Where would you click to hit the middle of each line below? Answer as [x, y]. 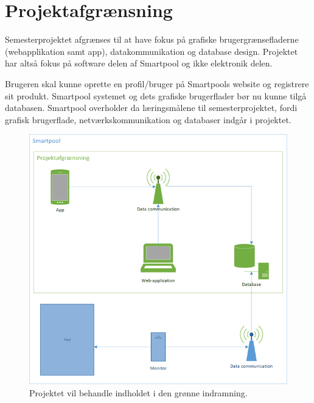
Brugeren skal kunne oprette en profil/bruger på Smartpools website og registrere [157, 83]
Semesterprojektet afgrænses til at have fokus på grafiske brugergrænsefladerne [152, 39]
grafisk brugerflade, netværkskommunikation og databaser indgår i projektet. [148, 119]
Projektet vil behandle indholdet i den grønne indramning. [138, 393]
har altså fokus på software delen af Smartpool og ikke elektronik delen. [139, 63]
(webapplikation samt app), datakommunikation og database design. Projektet [152, 51]
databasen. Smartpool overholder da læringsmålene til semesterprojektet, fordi [151, 108]
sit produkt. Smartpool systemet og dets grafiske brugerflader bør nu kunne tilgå [156, 95]
